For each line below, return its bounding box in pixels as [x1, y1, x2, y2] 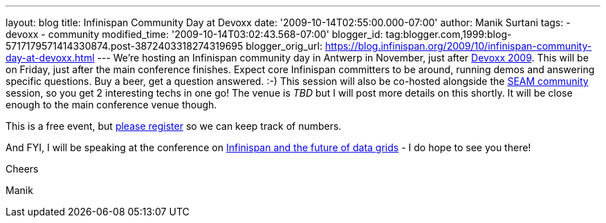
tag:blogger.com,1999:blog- [385, 28, 512, 40]
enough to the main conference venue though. [6, 99, 217, 110]
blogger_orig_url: [246, 40, 322, 52]
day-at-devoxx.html [6, 52, 95, 64]
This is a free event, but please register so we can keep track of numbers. [6, 120, 342, 132]
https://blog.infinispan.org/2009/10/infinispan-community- [324, 40, 592, 52]
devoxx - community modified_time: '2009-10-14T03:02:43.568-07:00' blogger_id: [6, 28, 383, 40]
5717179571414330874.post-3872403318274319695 [6, 40, 244, 52]
